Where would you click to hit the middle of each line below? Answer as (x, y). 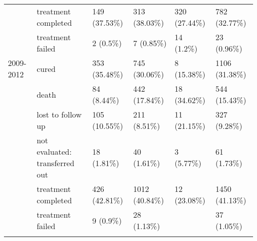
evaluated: (54, 151)
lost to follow (59, 114)
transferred (56, 163)
